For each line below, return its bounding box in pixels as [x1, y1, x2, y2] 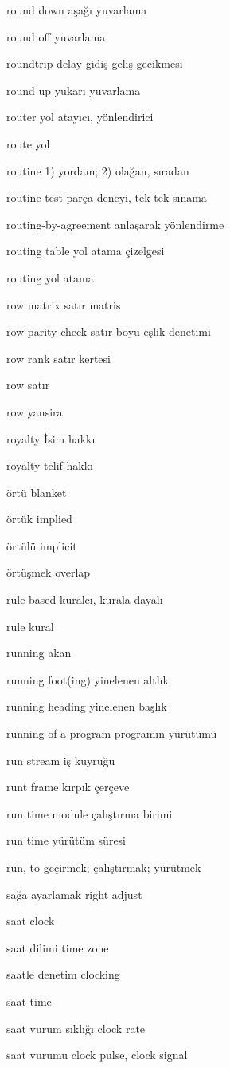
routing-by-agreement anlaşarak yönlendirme [6, 215, 224, 232]
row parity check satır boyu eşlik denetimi [6, 323, 211, 340]
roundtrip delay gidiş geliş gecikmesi [6, 55, 183, 72]
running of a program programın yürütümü [6, 725, 217, 742]
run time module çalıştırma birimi [6, 805, 173, 822]
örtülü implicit [6, 537, 77, 554]
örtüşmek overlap [6, 564, 91, 581]
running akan [6, 644, 72, 661]
